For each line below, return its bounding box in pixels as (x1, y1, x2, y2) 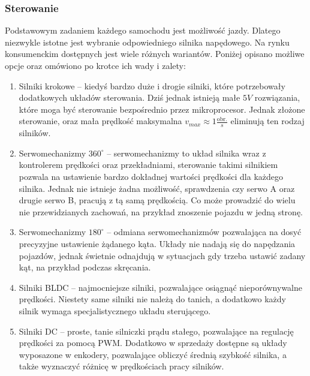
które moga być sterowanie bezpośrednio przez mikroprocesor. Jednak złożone (19, 103, 305, 115)
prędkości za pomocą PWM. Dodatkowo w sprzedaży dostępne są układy (19, 336, 287, 349)
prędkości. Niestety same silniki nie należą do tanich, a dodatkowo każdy (19, 293, 287, 305)
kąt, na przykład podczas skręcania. (19, 261, 151, 273)
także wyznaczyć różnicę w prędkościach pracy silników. (19, 360, 224, 372)
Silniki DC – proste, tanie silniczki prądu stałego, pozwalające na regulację (19, 324, 294, 337)
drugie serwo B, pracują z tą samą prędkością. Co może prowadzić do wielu (19, 194, 296, 206)
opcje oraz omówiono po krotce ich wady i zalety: (5, 59, 186, 71)
